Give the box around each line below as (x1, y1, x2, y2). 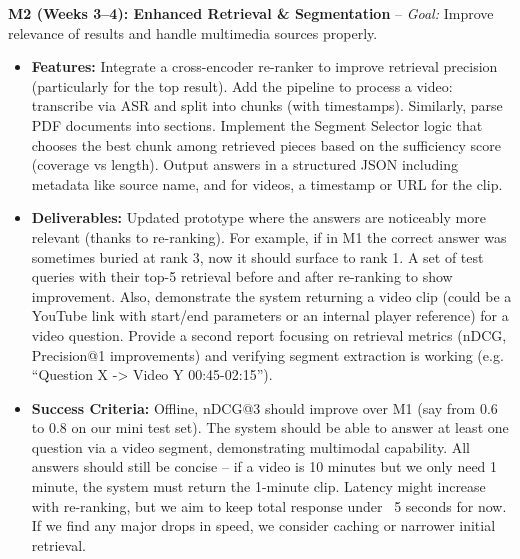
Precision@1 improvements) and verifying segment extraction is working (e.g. (31, 344, 504, 365)
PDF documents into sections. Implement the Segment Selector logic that (31, 114, 483, 135)
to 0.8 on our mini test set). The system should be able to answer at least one (31, 417, 509, 438)
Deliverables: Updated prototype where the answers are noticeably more (31, 207, 486, 228)
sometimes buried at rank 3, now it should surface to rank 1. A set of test (31, 246, 484, 267)
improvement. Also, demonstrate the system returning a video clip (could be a (31, 285, 512, 306)
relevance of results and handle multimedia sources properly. (8, 22, 378, 43)
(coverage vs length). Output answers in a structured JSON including (31, 154, 458, 175)
